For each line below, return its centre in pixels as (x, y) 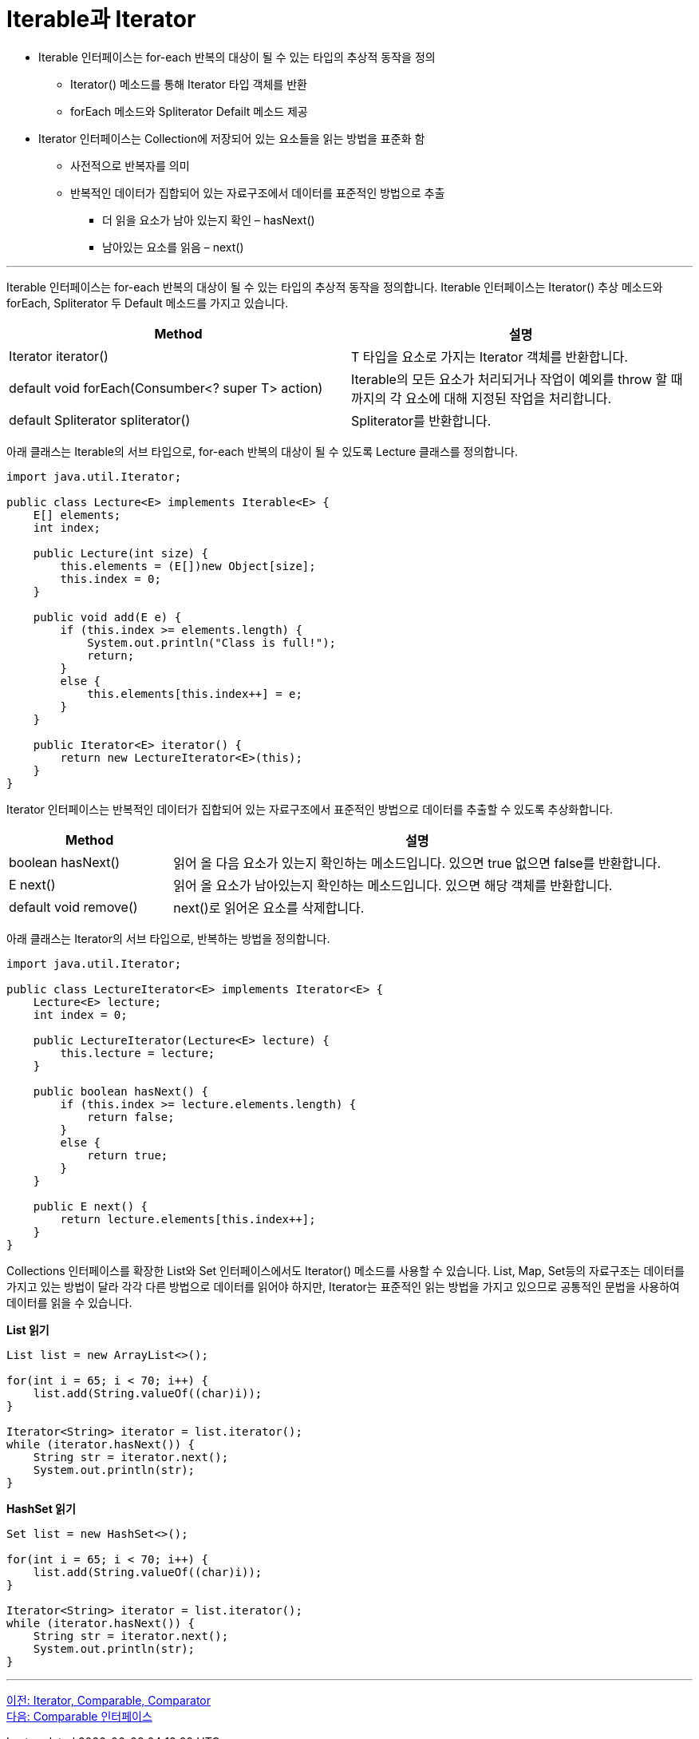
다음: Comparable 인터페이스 (79, 1716)
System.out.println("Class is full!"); (212, 642)
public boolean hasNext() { (120, 1091)
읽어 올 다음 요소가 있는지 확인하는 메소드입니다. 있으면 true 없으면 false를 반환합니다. (417, 863)
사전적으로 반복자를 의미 (130, 165)
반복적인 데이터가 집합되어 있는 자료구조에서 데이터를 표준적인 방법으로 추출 (258, 192)
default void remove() (73, 907)
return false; (131, 1117)
